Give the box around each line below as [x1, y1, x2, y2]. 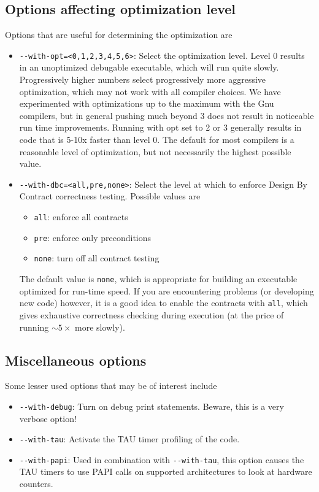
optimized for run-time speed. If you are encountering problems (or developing [19, 284, 314, 297]
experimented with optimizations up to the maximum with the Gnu [19, 97, 274, 110]
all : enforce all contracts [34, 210, 128, 223]
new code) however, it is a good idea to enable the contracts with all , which [19, 296, 308, 309]
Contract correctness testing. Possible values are [19, 190, 201, 202]
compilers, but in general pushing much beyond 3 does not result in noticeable [19, 109, 314, 121]
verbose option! [19, 412, 77, 425]
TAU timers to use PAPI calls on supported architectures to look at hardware [19, 465, 312, 478]
